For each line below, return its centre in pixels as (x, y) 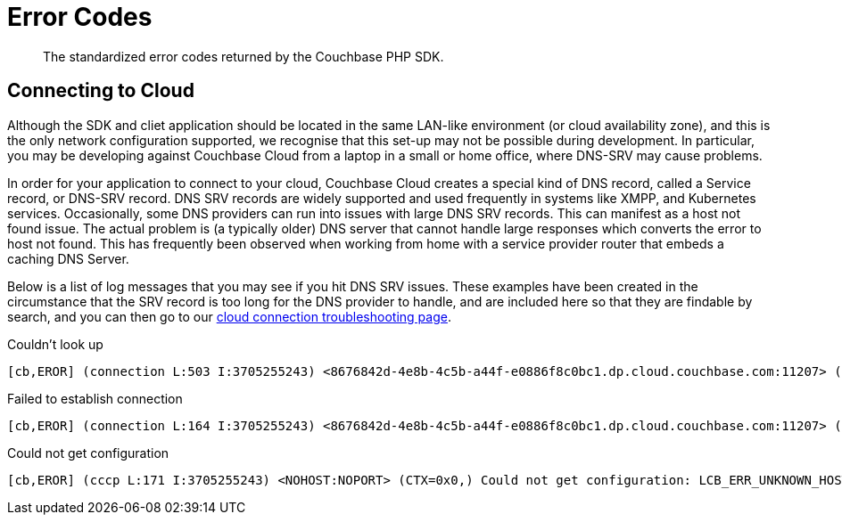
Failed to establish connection (95, 398)
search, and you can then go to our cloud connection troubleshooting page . (229, 316)
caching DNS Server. (68, 258)
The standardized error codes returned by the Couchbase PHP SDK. (244, 56)
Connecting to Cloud (101, 91)
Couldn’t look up (55, 344)
